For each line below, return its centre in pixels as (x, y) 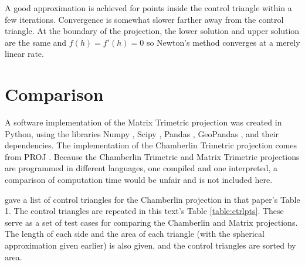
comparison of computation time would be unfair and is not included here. (139, 180)
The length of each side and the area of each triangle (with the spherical (135, 234)
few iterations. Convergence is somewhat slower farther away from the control (144, 19)
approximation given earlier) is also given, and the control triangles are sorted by (150, 245)
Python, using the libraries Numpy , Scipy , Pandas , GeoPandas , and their (142, 133)
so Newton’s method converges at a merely (223, 42)
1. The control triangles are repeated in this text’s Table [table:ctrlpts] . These (144, 211)
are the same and (36, 42)
